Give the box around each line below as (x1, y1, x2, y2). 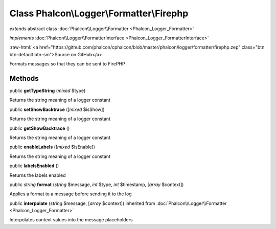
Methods (9, 74, 39, 83)
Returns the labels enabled (9, 172, 66, 178)
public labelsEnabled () (9, 163, 59, 169)
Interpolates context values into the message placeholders (9, 217, 133, 223)
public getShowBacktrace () (9, 125, 70, 131)
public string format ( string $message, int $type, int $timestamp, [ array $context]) (9, 181, 184, 188)
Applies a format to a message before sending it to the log (9, 191, 132, 197)
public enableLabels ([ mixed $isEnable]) (9, 144, 96, 150)
